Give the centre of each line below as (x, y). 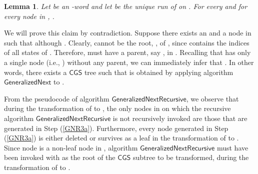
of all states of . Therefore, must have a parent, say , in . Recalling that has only (127, 52)
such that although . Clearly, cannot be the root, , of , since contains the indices (127, 42)
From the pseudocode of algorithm (57, 98)
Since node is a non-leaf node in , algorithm (71, 147)
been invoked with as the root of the (60, 157)
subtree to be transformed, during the (191, 157)
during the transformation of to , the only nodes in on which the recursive (117, 108)
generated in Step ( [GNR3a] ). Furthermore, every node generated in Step (116, 128)
